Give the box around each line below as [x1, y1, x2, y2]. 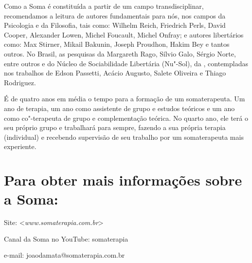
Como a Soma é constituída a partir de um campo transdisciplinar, [4, 1, 204, 11]
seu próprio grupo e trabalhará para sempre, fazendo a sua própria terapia [4, 122, 226, 132]
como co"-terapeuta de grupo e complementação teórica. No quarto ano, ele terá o [4, 113, 248, 123]
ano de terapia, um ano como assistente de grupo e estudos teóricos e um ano [4, 103, 235, 113]
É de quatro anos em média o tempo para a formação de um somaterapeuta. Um [4, 94, 245, 104]
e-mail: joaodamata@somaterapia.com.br [4, 250, 125, 260]
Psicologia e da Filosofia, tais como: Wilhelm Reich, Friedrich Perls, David [4, 20, 226, 30]
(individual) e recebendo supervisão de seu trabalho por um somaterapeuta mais [4, 131, 244, 142]
